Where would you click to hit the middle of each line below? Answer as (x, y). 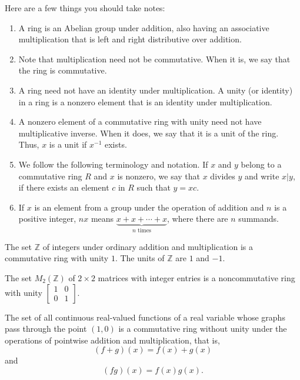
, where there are (198, 219)
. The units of (140, 258)
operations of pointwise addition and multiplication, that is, (112, 340)
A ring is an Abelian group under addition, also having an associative (144, 27)
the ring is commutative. (63, 70)
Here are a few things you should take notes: (85, 8)
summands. (259, 219)
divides (223, 176)
